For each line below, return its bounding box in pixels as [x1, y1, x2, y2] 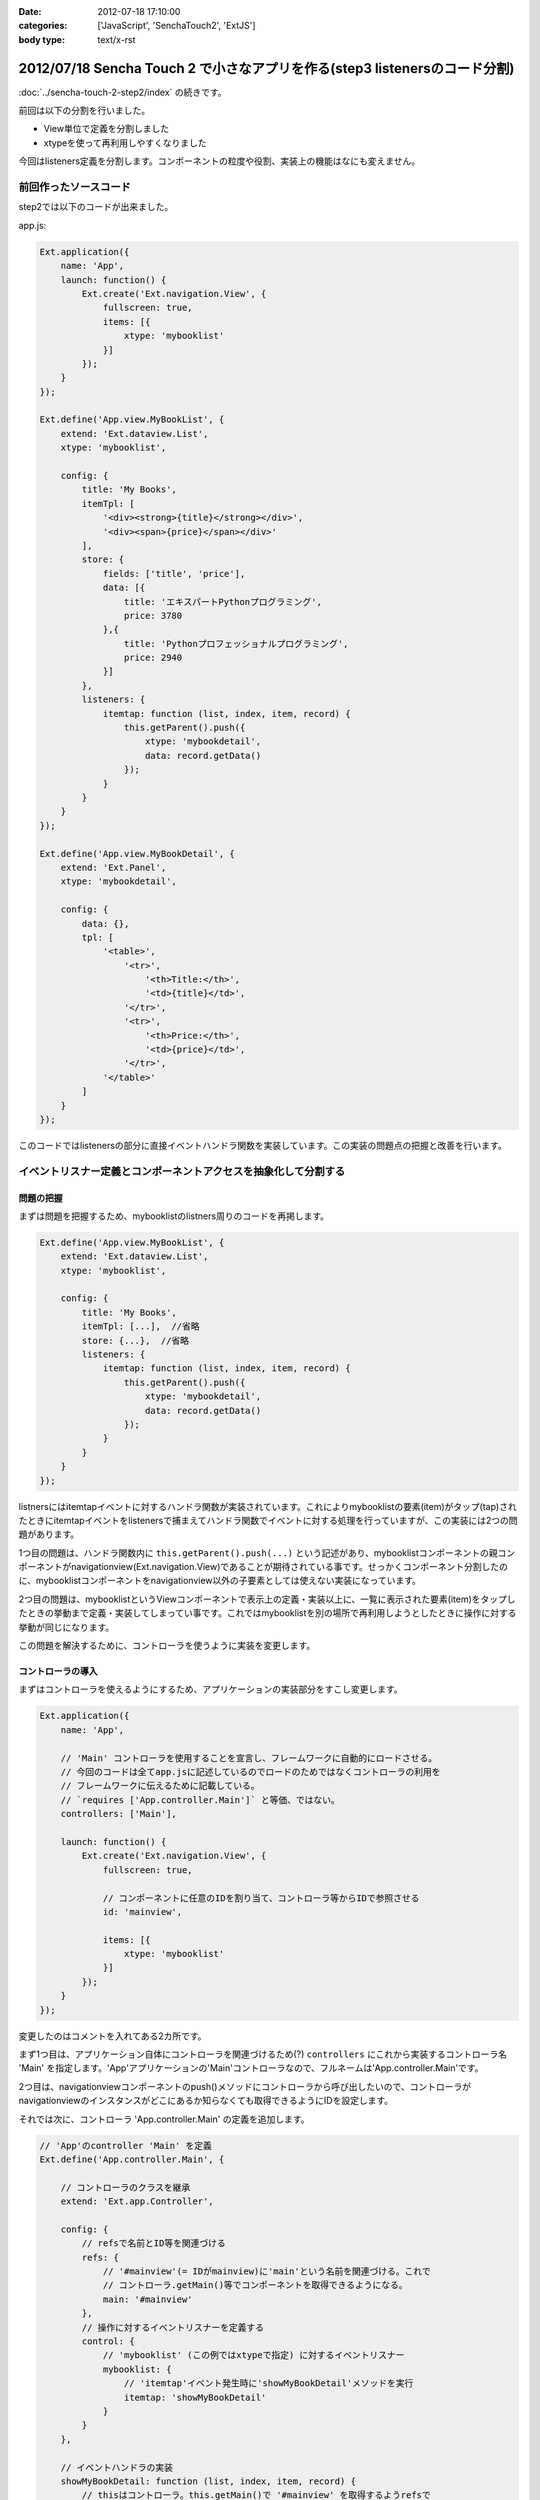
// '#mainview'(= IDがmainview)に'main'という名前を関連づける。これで [102, 2266, 431, 2277]
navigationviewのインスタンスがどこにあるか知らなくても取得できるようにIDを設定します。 [18, 2095, 394, 2107]
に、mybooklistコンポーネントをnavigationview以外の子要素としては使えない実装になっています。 [18, 1575, 422, 1587]
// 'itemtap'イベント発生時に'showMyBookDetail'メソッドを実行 [123, 2378, 414, 2389]
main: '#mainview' [102, 2293, 194, 2305]
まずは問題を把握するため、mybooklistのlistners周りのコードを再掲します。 [18, 1210, 330, 1222]
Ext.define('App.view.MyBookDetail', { [39, 848, 235, 859]
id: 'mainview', [102, 1906, 183, 1917]
